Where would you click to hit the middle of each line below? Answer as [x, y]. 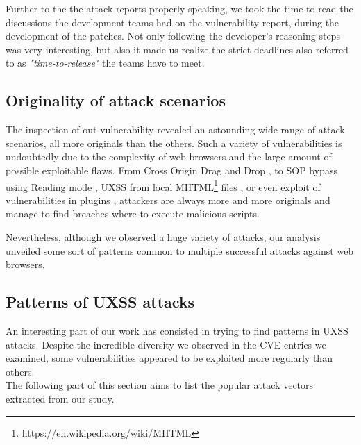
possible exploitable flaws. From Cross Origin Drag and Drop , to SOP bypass [171, 170]
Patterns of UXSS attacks [100, 302]
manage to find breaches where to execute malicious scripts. [133, 213]
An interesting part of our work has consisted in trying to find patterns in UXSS [177, 330]
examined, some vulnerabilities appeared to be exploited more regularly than [169, 358]
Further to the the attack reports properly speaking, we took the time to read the [179, 8]
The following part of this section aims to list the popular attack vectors [160, 385]
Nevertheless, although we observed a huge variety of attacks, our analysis [163, 236]
